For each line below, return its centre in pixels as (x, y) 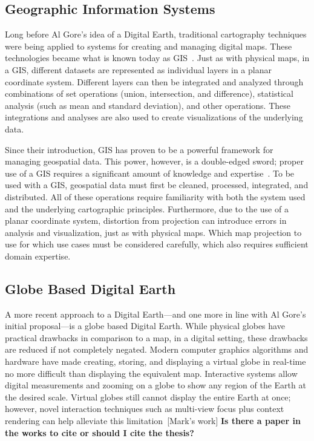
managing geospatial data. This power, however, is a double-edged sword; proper (155, 161)
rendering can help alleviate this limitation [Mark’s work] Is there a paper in (153, 421)
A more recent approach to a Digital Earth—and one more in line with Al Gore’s (155, 314)
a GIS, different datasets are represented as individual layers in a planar (138, 69)
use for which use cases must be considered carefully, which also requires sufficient (157, 244)
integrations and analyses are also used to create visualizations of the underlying (154, 117)
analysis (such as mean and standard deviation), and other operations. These (148, 105)
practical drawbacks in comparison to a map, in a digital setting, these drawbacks (156, 337)
